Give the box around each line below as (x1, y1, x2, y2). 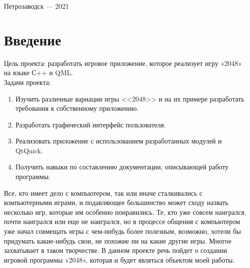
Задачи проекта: (4, 77, 51, 87)
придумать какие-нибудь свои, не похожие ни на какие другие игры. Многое (4, 235, 231, 246)
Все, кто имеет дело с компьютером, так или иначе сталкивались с (4, 187, 203, 198)
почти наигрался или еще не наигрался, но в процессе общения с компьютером (4, 216, 240, 227)
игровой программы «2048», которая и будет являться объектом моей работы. (4, 254, 235, 265)
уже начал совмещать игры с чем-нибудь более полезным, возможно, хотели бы (4, 226, 241, 236)
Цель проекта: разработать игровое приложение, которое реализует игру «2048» (4, 58, 242, 68)
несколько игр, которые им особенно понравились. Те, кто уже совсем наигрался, (4, 206, 247, 217)
